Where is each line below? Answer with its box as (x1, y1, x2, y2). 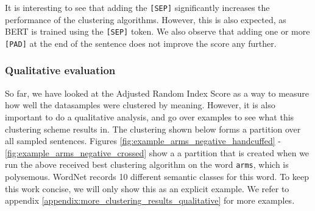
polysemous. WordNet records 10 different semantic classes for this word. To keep (5, 170, 309, 182)
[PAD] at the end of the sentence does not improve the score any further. (5, 36, 277, 49)
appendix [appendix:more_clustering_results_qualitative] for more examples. (5, 194, 295, 207)
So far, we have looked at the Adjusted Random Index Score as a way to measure (5, 86, 310, 99)
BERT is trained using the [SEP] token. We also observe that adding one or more (5, 25, 310, 38)
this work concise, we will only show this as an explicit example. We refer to (5, 182, 289, 195)
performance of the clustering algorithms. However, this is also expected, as (5, 13, 286, 26)
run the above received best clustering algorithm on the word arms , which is (5, 158, 289, 171)
